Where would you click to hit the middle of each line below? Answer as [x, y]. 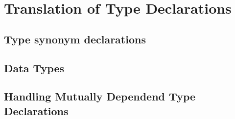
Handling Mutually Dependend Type [100, 96]
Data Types [34, 68]
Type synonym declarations [75, 39]
